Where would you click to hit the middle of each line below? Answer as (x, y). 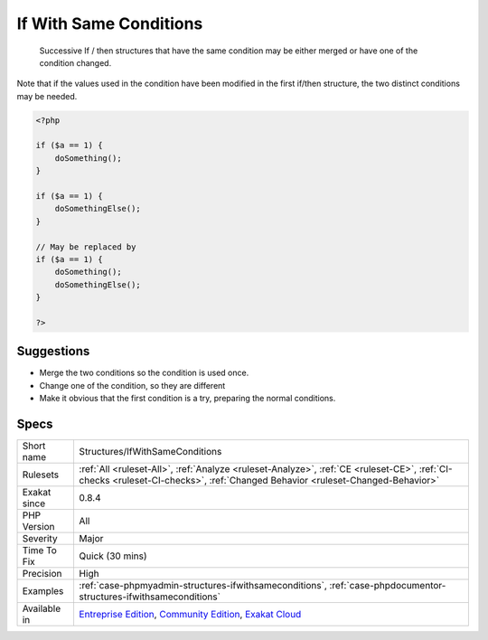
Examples (43, 591)
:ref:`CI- (436, 469)
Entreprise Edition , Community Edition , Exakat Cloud (190, 615)
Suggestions (53, 351)
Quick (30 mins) (113, 556)
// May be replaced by (86, 247)
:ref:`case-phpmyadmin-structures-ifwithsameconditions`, (203, 586)
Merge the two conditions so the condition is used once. (144, 373)
